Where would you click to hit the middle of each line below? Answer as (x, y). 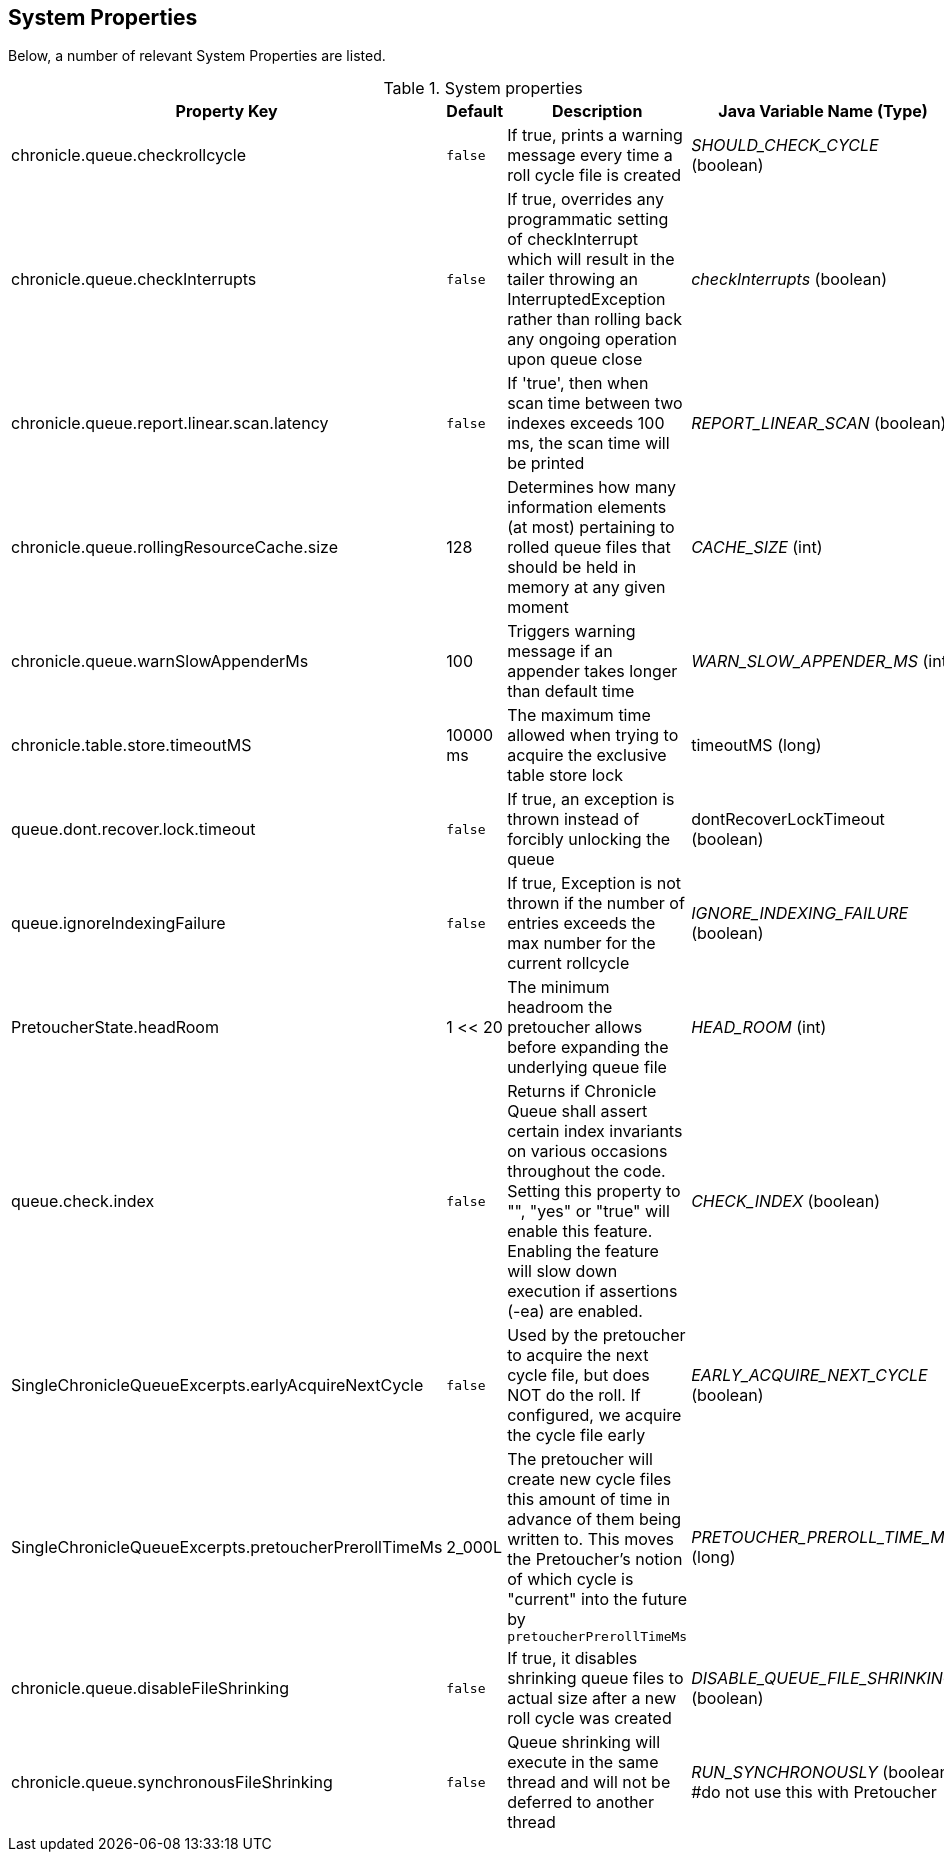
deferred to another (580, 1802)
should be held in (572, 567)
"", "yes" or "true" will (588, 1211)
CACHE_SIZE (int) (757, 547)
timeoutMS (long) (756, 745)
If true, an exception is (591, 799)
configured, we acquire (594, 1415)
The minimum (558, 987)
